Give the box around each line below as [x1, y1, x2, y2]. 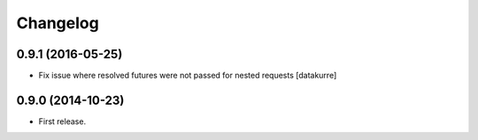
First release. [38, 115, 87, 127]
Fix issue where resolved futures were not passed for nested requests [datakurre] [38, 70, 337, 81]
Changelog [16, 13, 99, 33]
